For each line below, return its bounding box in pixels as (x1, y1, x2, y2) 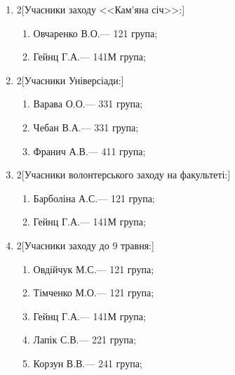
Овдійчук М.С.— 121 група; (33, 261, 154, 276)
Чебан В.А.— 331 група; (33, 119, 139, 134)
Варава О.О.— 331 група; (33, 96, 143, 111)
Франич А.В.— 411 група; (33, 143, 146, 158)
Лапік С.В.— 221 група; (33, 332, 136, 347)
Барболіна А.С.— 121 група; (33, 190, 155, 205)
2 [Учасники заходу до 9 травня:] (16, 237, 154, 252)
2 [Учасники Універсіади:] (16, 72, 124, 87)
